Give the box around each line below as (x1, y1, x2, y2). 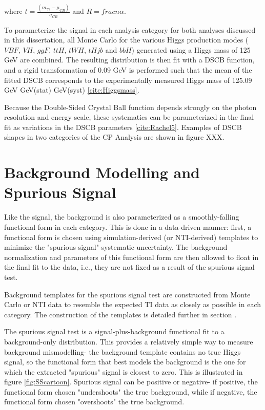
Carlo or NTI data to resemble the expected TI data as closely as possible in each (4, 299, 261, 310)
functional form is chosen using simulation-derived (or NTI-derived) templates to (4, 231, 258, 242)
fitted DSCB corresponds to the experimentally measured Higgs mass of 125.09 (4, 74, 252, 85)
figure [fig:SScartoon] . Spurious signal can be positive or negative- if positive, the (4, 376, 258, 387)
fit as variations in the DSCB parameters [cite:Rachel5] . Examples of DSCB (4, 121, 242, 132)
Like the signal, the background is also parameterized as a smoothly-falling (4, 211, 239, 222)
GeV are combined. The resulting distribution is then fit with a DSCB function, (4, 54, 255, 65)
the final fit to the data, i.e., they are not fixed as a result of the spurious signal (4, 262, 255, 272)
